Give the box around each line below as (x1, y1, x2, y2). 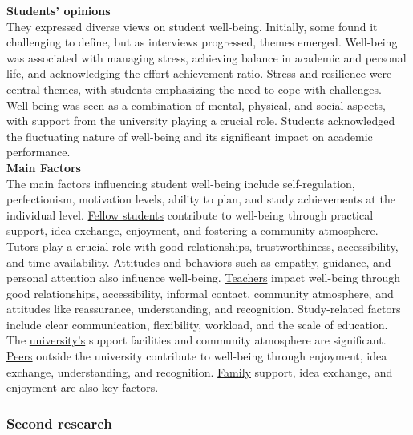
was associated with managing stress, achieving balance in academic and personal (6, 49, 407, 66)
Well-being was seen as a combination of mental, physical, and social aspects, (6, 96, 387, 113)
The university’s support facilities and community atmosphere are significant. (6, 332, 387, 348)
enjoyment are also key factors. (6, 379, 159, 396)
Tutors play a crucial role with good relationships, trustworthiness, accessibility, (6, 237, 399, 254)
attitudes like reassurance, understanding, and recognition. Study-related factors (6, 300, 401, 317)
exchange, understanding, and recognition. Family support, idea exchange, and (6, 363, 393, 380)
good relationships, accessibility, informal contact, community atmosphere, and (6, 284, 394, 301)
